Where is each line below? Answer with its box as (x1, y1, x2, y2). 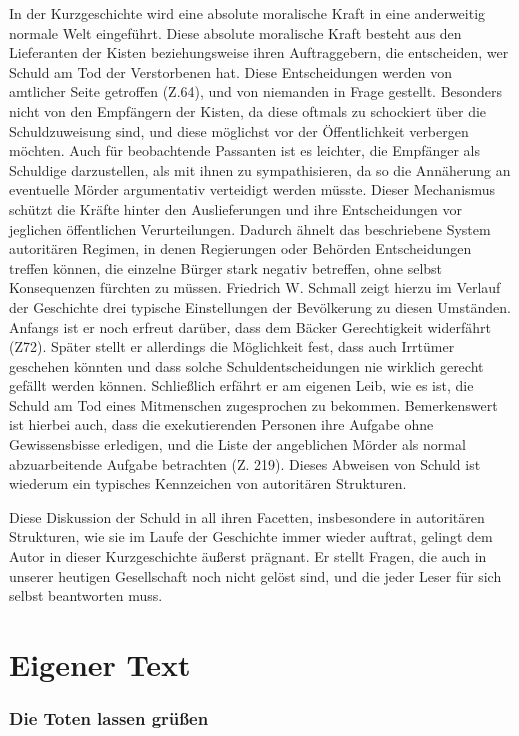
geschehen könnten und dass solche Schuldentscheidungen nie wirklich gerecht (9, 355, 484, 376)
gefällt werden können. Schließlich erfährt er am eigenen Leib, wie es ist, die (9, 375, 474, 396)
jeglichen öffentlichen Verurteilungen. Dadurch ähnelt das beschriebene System (9, 218, 491, 239)
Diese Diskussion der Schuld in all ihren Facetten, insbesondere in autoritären (9, 506, 485, 527)
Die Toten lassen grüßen (9, 706, 209, 731)
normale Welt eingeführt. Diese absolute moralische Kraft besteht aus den (9, 22, 462, 43)
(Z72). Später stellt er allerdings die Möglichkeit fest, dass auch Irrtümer (9, 336, 455, 357)
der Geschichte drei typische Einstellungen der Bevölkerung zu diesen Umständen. (9, 296, 511, 317)
